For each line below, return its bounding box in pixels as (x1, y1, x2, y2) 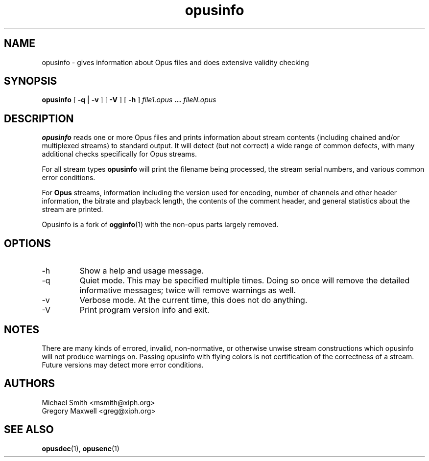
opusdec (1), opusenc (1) (42, 444, 119, 453)
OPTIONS (4, 237, 51, 250)
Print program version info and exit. (79, 305, 210, 315)
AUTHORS (4, 377, 55, 390)
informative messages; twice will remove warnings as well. (79, 285, 296, 296)
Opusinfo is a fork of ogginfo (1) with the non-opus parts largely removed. (42, 220, 279, 229)
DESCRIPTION (4, 112, 74, 125)
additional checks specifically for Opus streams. (42, 150, 197, 159)
